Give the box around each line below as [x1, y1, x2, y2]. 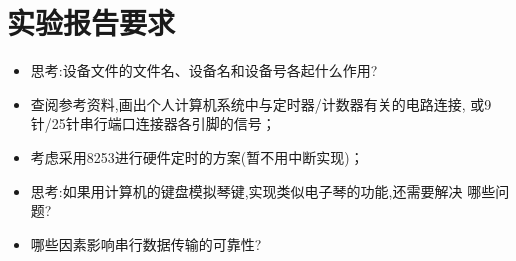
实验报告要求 [7, 2, 176, 43]
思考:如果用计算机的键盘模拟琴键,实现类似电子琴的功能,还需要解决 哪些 [30, 180, 496, 201]
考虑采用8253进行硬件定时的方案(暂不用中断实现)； [30, 146, 364, 167]
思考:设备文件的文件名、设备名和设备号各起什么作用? [30, 60, 378, 81]
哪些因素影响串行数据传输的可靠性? [30, 233, 262, 254]
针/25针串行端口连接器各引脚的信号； [30, 113, 276, 134]
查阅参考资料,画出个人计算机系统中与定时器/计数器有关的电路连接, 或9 [30, 93, 492, 114]
